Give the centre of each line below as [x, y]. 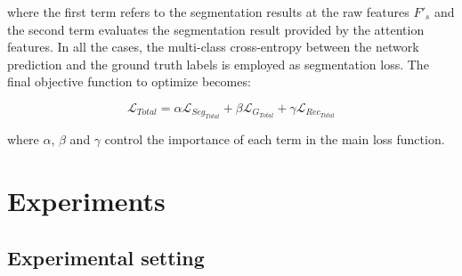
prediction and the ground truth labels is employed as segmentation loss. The [218, 64]
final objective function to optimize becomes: [129, 81]
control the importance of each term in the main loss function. [275, 139]
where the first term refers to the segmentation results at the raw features [208, 12]
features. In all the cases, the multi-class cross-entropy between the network [213, 47]
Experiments [86, 201]
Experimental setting [106, 257]
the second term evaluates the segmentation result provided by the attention [216, 29]
